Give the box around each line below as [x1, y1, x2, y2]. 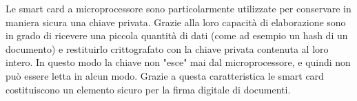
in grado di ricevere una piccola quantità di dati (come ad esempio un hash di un [6, 28, 348, 43]
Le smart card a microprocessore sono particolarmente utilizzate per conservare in [6, 1, 351, 15]
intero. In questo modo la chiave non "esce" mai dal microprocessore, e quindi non [6, 55, 351, 69]
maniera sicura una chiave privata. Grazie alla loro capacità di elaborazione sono [6, 14, 346, 29]
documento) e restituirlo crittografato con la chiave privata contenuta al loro [6, 41, 329, 56]
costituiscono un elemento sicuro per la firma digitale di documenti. [6, 82, 291, 96]
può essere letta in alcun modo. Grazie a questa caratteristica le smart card [6, 68, 324, 82]
